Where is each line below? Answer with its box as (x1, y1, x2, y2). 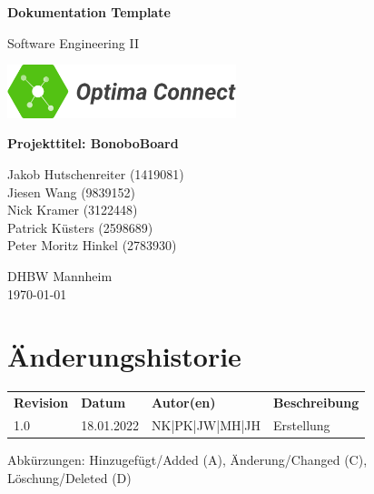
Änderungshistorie (7, 338, 241, 375)
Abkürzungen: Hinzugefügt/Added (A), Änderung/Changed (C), (7, 449, 368, 469)
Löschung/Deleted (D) (7, 468, 132, 487)
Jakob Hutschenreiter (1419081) (7, 164, 184, 183)
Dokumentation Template (7, 3, 171, 21)
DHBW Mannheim (7, 266, 113, 285)
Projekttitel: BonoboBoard (7, 134, 179, 153)
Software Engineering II (7, 33, 139, 52)
